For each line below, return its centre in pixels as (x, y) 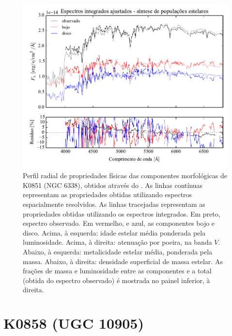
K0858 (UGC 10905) (74, 323)
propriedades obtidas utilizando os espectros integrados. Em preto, (122, 213)
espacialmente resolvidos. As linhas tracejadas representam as (114, 204)
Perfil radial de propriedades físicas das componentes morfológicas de (125, 176)
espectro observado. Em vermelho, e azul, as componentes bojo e (119, 223)
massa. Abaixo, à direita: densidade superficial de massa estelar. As (123, 261)
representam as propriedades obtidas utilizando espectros (108, 194)
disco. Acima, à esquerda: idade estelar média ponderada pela (114, 232)
